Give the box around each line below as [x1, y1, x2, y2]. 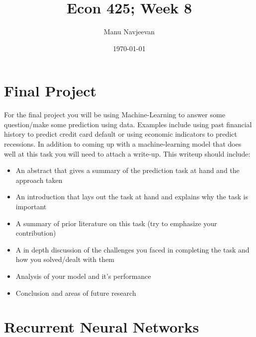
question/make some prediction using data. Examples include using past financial [4, 119, 252, 129]
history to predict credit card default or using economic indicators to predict [4, 129, 237, 139]
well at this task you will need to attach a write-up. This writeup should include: [4, 148, 251, 159]
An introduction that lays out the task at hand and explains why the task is [15, 191, 248, 202]
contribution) [15, 228, 56, 238]
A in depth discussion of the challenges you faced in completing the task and [15, 244, 250, 254]
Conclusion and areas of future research [15, 287, 136, 298]
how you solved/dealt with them [15, 254, 114, 264]
